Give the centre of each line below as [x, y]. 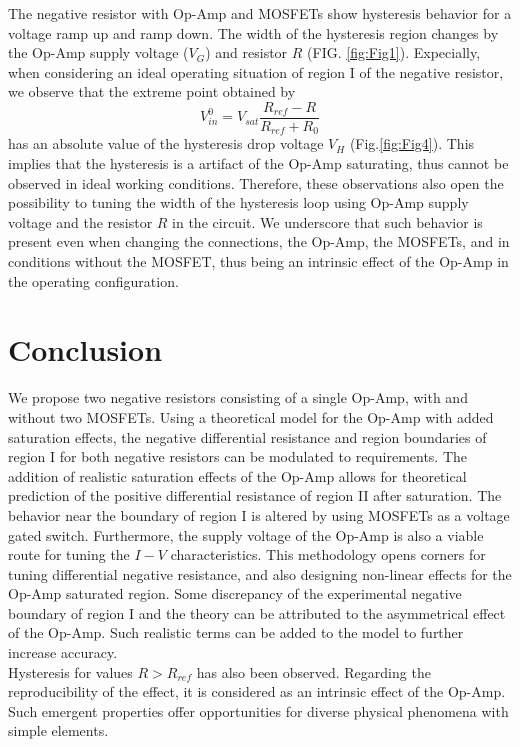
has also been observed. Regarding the [313, 671]
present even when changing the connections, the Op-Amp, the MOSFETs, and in [259, 241]
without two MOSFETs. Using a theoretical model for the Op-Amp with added [251, 416]
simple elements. [58, 730]
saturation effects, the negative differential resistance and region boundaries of [247, 436]
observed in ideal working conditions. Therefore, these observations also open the [256, 182]
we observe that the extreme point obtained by [152, 91]
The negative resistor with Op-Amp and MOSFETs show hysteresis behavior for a [260, 13]
